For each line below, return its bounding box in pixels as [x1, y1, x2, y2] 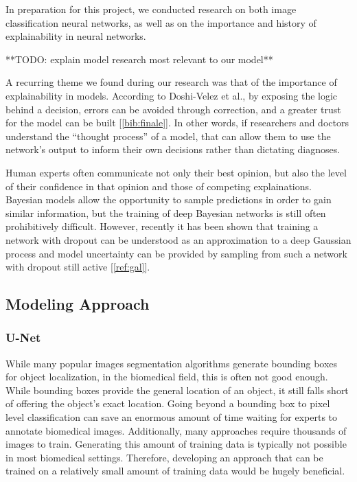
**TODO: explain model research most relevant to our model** [5, 51, 273, 66]
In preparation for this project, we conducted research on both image [5, 2, 297, 16]
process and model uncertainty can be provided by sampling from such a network [5, 246, 347, 260]
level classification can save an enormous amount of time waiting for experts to [5, 410, 338, 424]
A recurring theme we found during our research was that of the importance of [5, 75, 337, 89]
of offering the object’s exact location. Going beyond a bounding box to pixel [5, 396, 330, 411]
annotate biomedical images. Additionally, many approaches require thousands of [5, 423, 347, 437]
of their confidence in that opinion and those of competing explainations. [5, 179, 312, 193]
